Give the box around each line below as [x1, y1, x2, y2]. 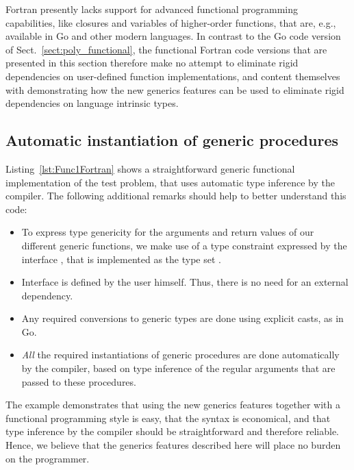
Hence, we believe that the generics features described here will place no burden [5, 438, 341, 452]
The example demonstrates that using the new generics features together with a [5, 397, 340, 412]
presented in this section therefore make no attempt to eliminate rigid [5, 55, 299, 70]
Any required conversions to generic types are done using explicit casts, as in [21, 311, 344, 325]
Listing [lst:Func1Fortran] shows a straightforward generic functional [5, 161, 295, 175]
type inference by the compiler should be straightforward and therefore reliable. [5, 424, 340, 438]
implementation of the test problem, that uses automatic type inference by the [5, 175, 335, 189]
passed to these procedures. [21, 374, 136, 388]
